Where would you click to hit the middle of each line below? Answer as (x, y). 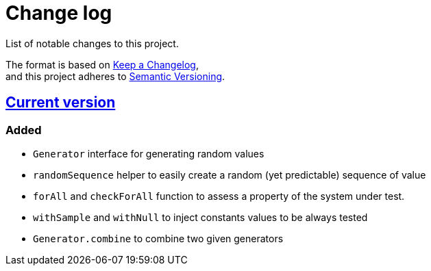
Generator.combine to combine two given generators (158, 238)
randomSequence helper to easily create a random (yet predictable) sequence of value (230, 175)
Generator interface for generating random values (149, 153)
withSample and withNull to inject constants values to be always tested (200, 217)
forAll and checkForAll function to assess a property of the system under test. (219, 196)
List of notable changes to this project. (92, 43)
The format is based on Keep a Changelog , (102, 64)
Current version (61, 103)
